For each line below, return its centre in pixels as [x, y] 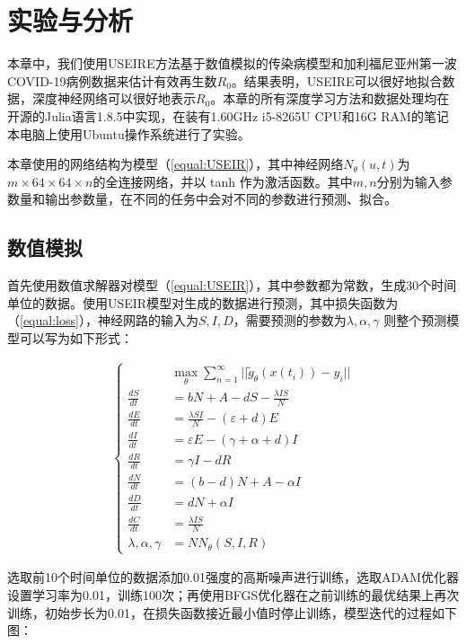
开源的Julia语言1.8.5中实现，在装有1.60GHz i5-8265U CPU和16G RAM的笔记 [228, 115]
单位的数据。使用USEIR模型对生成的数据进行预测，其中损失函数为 [203, 302]
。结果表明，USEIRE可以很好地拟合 [337, 80]
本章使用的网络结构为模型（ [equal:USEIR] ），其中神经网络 [176, 164]
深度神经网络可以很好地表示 [114, 98]
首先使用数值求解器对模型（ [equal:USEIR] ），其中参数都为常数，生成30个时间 [232, 285]
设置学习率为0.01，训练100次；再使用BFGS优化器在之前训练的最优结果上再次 [233, 594]
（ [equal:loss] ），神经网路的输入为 [103, 320]
